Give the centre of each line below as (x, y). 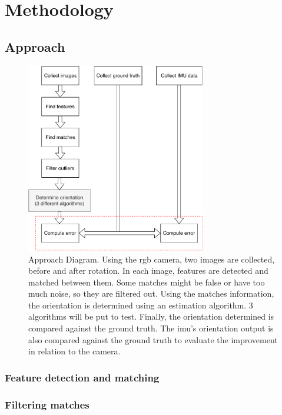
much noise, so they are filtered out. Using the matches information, (151, 293)
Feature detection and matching (82, 377)
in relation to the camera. (74, 351)
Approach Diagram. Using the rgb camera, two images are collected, (152, 259)
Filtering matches (47, 404)
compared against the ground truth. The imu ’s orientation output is (151, 328)
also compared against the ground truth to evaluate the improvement (153, 339)
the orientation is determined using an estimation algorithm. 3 (141, 305)
